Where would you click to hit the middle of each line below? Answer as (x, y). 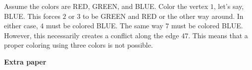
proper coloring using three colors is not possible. (78, 45)
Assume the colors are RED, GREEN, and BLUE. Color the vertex (106, 6)
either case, (21, 26)
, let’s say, (229, 6)
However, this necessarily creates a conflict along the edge (92, 35)
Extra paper (25, 61)
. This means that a (218, 35)
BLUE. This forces (32, 16)
